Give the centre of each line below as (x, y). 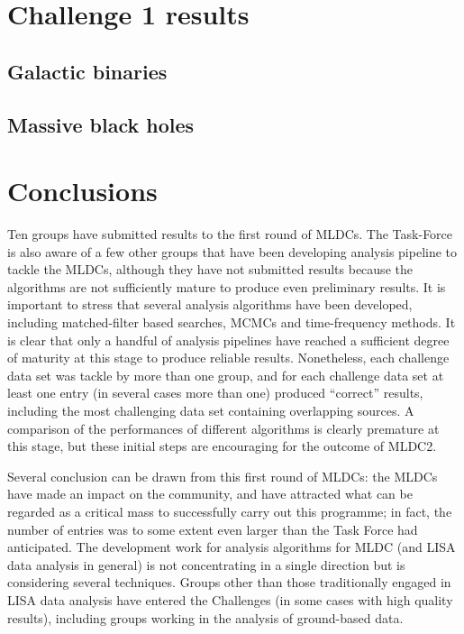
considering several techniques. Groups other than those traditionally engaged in (229, 582)
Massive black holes (101, 124)
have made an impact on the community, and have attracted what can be (210, 494)
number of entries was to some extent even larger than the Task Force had (213, 529)
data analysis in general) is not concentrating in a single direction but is (206, 564)
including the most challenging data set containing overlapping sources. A (211, 410)
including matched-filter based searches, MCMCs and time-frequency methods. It (232, 322)
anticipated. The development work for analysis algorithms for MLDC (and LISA (232, 547)
